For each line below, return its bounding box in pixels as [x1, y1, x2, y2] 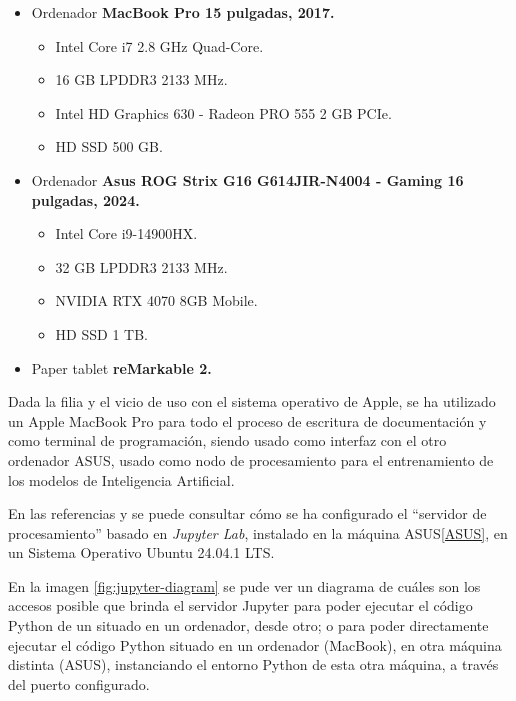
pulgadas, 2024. [31, 189, 140, 210]
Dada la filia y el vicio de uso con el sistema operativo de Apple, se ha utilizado [8, 391, 496, 412]
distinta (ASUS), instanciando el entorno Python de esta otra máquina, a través [8, 654, 499, 675]
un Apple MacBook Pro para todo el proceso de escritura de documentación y [8, 410, 487, 431]
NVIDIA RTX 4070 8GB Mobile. [55, 290, 258, 311]
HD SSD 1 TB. [55, 323, 148, 344]
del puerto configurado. [8, 673, 150, 694]
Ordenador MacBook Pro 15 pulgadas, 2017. [31, 2, 335, 22]
